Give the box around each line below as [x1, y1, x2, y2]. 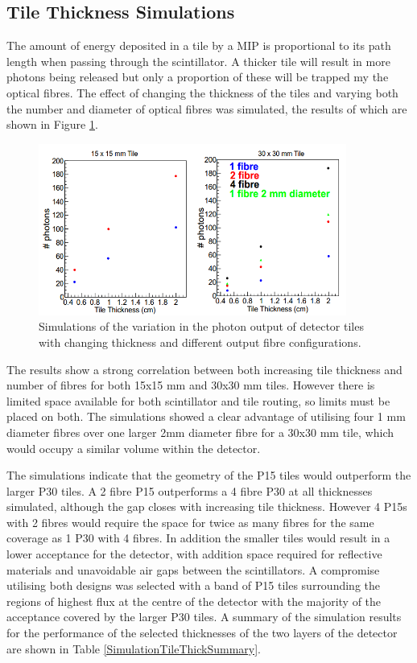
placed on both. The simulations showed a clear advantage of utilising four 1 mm [6, 408, 406, 425]
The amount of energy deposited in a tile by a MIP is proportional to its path [6, 37, 391, 54]
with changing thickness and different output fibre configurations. [39, 333, 361, 350]
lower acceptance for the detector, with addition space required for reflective [6, 546, 382, 562]
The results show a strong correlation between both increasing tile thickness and [6, 360, 403, 377]
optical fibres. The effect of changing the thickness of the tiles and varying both [6, 84, 398, 101]
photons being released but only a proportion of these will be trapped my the [6, 68, 389, 85]
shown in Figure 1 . [6, 116, 98, 133]
